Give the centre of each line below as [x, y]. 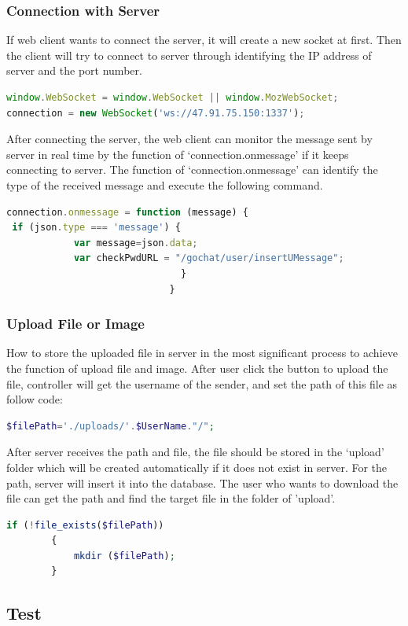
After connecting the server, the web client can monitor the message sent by [189, 139]
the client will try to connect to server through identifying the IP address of [189, 55]
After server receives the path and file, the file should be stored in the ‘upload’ [195, 452]
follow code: [35, 399]
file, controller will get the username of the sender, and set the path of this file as [202, 383]
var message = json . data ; [136, 243]
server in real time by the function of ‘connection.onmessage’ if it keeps [178, 154]
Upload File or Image [75, 324]
